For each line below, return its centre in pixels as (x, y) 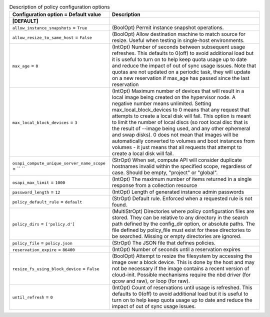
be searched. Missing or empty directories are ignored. (177, 236)
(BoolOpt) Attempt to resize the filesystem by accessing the (182, 256)
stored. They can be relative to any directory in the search (180, 217)
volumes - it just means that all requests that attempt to (177, 147)
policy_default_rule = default (47, 201)
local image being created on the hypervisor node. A (174, 97)
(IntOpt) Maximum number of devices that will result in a (178, 91)
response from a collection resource (154, 185)
